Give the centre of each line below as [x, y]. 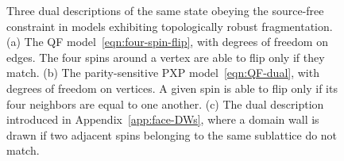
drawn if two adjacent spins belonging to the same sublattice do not [172, 134]
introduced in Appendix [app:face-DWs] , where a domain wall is [163, 119]
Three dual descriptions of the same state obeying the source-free [165, 10]
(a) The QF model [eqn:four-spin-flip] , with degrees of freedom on [167, 42]
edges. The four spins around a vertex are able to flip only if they [166, 57]
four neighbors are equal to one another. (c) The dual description [165, 103]
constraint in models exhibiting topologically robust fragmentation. [170, 26]
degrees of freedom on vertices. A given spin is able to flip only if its [172, 88]
